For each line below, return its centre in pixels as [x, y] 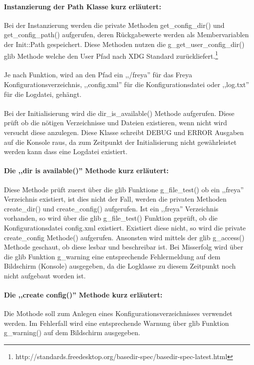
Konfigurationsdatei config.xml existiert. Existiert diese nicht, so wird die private [125, 227]
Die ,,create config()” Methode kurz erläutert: [83, 295]
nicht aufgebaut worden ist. [45, 275]
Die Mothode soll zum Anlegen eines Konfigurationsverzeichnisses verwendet [118, 313]
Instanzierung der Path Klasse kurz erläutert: [83, 6]
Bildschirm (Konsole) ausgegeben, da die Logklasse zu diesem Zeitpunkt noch [120, 266]
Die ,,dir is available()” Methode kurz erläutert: [86, 171]
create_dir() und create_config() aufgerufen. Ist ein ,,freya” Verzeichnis [111, 208]
